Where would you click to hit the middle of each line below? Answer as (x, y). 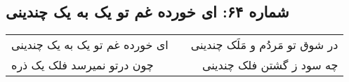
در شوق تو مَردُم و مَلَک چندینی (264, 45)
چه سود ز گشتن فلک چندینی (270, 65)
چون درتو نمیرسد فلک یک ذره (83, 65)
